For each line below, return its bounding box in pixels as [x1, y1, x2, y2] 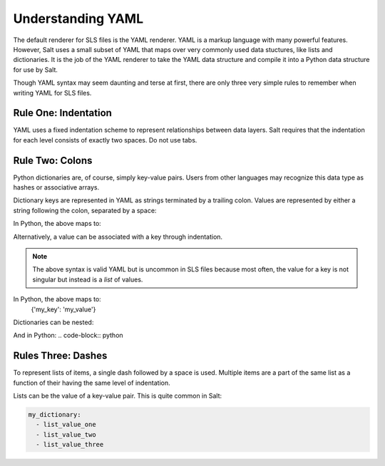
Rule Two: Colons [13, 154, 93, 167]
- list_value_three [36, 440, 104, 449]
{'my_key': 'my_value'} [31, 305, 96, 314]
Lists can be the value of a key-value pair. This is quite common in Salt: [13, 392, 222, 400]
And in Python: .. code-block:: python [13, 331, 124, 340]
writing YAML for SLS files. [13, 88, 92, 97]
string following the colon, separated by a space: [13, 206, 157, 214]
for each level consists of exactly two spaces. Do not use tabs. [13, 135, 197, 144]
